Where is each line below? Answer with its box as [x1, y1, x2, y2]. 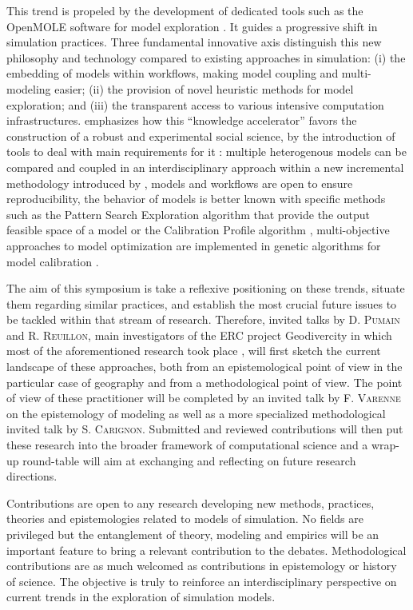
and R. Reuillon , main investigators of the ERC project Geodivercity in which [6, 326, 392, 343]
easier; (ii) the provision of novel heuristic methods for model [54, 80, 354, 97]
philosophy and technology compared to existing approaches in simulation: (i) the [6, 49, 406, 66]
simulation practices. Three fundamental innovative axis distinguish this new [6, 34, 382, 50]
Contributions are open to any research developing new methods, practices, [6, 494, 375, 511]
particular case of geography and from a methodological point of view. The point [6, 373, 403, 390]
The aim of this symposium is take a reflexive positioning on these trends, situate [6, 280, 405, 297]
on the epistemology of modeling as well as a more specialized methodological [6, 405, 386, 421]
